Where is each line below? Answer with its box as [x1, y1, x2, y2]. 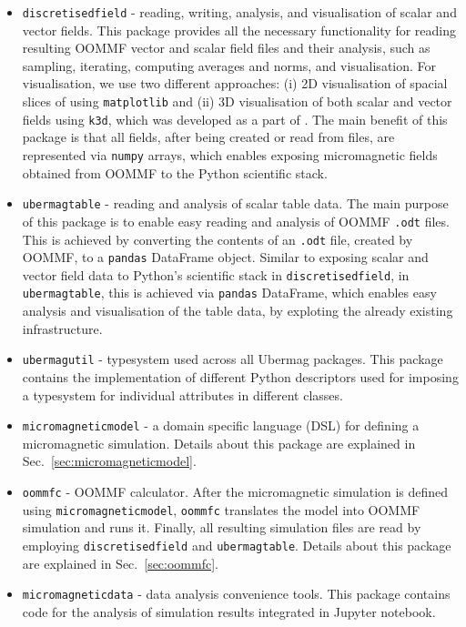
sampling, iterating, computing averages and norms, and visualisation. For [22, 56, 437, 75]
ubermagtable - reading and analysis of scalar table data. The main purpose [22, 194, 449, 213]
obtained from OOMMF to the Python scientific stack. [22, 163, 328, 182]
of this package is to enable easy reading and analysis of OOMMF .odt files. [22, 211, 450, 230]
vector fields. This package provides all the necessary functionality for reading [22, 20, 456, 39]
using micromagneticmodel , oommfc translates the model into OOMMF [22, 500, 420, 519]
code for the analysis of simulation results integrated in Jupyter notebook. [22, 602, 436, 621]
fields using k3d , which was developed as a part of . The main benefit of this [22, 109, 448, 128]
